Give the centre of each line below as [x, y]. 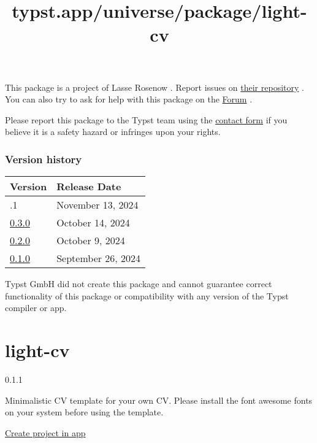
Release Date [89, 187]
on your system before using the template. [84, 412]
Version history [44, 159]
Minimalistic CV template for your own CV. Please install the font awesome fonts [159, 400]
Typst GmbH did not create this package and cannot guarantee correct [139, 284]
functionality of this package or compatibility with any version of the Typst [147, 295]
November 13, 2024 [97, 205]
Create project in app [45, 432]
